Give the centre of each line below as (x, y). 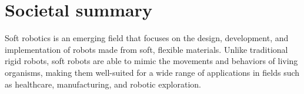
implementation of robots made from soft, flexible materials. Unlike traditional (146, 49)
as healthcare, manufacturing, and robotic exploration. (103, 84)
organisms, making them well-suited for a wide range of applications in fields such (152, 72)
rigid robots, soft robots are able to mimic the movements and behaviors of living (151, 61)
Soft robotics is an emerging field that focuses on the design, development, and (147, 38)
